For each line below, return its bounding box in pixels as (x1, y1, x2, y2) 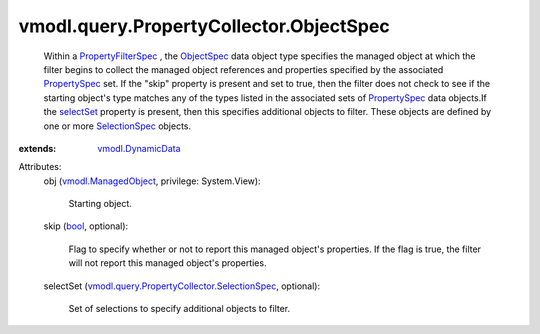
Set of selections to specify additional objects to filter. (68, 303, 291, 315)
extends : (18, 142, 57, 154)
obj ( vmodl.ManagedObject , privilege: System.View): (43, 175, 261, 187)
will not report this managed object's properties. (68, 257, 267, 269)
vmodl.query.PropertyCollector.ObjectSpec (18, 15, 390, 37)
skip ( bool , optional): (43, 220, 129, 232)
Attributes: (18, 161, 62, 173)
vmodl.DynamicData (97, 142, 181, 154)
